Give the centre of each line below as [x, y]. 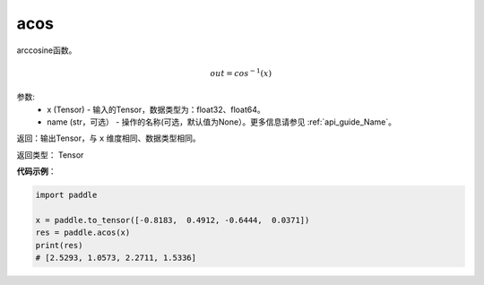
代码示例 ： [36, 171]
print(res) [59, 245]
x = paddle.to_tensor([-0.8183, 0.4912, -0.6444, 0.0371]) [173, 220]
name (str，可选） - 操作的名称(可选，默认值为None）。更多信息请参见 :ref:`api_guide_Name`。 [221, 122]
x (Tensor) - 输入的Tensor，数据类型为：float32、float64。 [156, 109]
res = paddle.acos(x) [83, 233]
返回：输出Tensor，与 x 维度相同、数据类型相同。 [108, 138]
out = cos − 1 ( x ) [241, 73]
